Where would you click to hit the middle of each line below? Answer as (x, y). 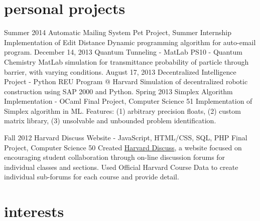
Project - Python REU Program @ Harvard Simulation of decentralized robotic (126, 81)
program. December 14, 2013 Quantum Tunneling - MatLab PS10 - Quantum (123, 52)
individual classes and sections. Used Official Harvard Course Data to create (121, 167)
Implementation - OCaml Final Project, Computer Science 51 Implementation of (128, 101)
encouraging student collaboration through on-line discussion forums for (115, 157)
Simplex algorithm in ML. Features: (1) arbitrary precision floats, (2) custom (122, 110)
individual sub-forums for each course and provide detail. (92, 177)
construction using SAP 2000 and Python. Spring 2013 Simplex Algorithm (118, 91)
